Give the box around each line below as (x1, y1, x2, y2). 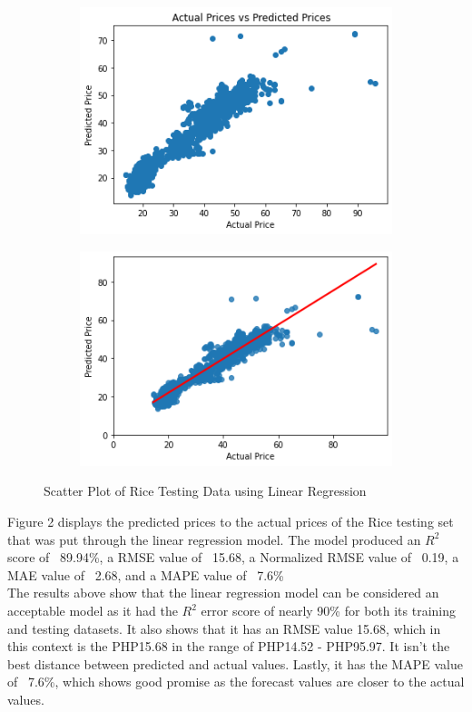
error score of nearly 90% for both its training (201, 601, 456, 620)
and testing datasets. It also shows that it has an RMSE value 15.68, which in (7, 618, 441, 638)
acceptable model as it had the (7, 601, 178, 620)
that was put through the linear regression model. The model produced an (7, 529, 421, 549)
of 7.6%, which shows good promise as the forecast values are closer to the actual (7, 672, 465, 691)
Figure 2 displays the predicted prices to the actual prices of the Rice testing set (7, 512, 454, 531)
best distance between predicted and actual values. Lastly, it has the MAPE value (7, 654, 463, 673)
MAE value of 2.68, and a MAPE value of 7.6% (7, 565, 284, 584)
